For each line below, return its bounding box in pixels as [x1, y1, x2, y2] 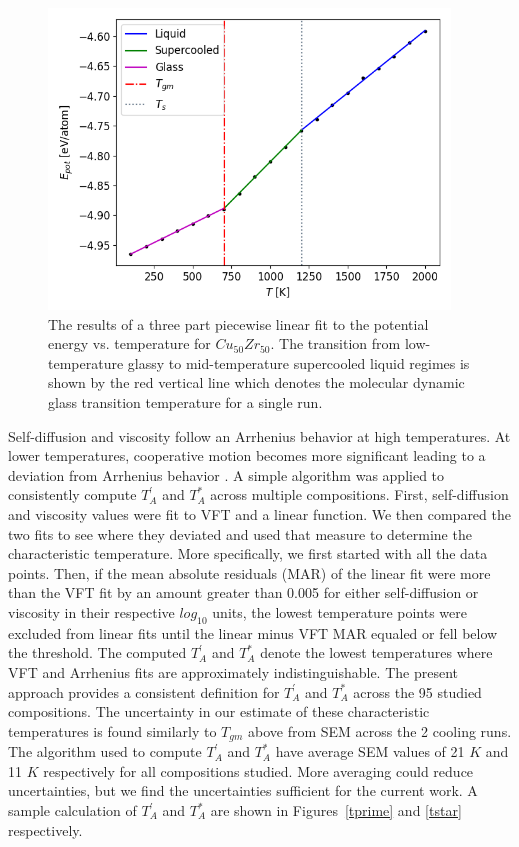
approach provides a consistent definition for [8, 681, 280, 702]
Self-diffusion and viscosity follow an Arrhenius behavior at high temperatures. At [8, 425, 511, 446]
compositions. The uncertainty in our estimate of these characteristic [8, 701, 430, 722]
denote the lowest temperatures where [260, 642, 493, 663]
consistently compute [8, 484, 137, 505]
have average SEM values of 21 [275, 741, 465, 762]
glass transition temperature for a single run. [48, 392, 323, 413]
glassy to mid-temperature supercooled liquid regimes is [127, 352, 470, 373]
